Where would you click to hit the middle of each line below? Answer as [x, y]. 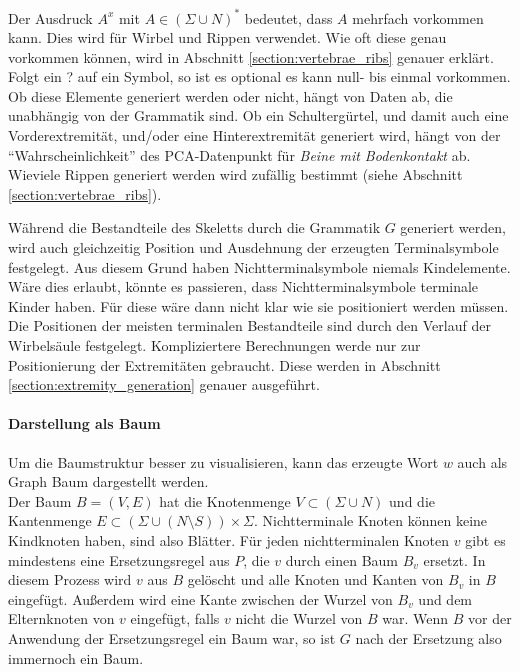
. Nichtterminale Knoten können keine [371, 520]
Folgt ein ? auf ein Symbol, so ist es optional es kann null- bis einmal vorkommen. [259, 76]
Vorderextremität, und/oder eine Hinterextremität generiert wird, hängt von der [254, 135]
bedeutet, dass [288, 17]
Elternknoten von [61, 618]
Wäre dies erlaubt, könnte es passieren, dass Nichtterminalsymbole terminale [243, 286]
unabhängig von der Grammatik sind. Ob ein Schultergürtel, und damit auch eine [258, 115]
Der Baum [40, 500]
